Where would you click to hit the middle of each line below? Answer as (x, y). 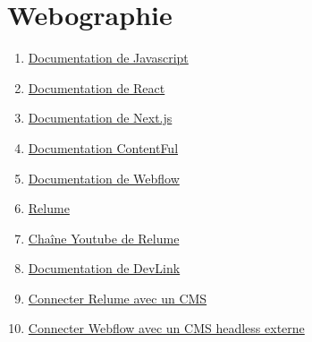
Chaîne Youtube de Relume (104, 238)
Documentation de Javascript (108, 58)
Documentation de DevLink (104, 268)
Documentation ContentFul (103, 147)
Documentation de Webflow (104, 178)
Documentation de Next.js (100, 118)
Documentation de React (97, 87)
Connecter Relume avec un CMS (118, 298)
